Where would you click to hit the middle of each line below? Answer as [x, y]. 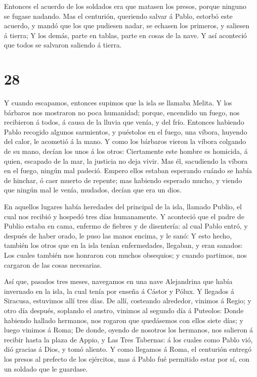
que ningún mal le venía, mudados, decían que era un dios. [93, 190]
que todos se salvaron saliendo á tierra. [63, 45]
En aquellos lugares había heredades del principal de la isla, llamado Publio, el [123, 207]
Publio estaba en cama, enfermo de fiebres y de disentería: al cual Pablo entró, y [126, 226]
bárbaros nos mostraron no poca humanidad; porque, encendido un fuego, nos [122, 112]
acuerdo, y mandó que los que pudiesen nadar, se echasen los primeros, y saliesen [127, 25]
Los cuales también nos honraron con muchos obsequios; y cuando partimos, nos [126, 255]
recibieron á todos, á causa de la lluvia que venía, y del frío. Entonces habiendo [124, 122]
